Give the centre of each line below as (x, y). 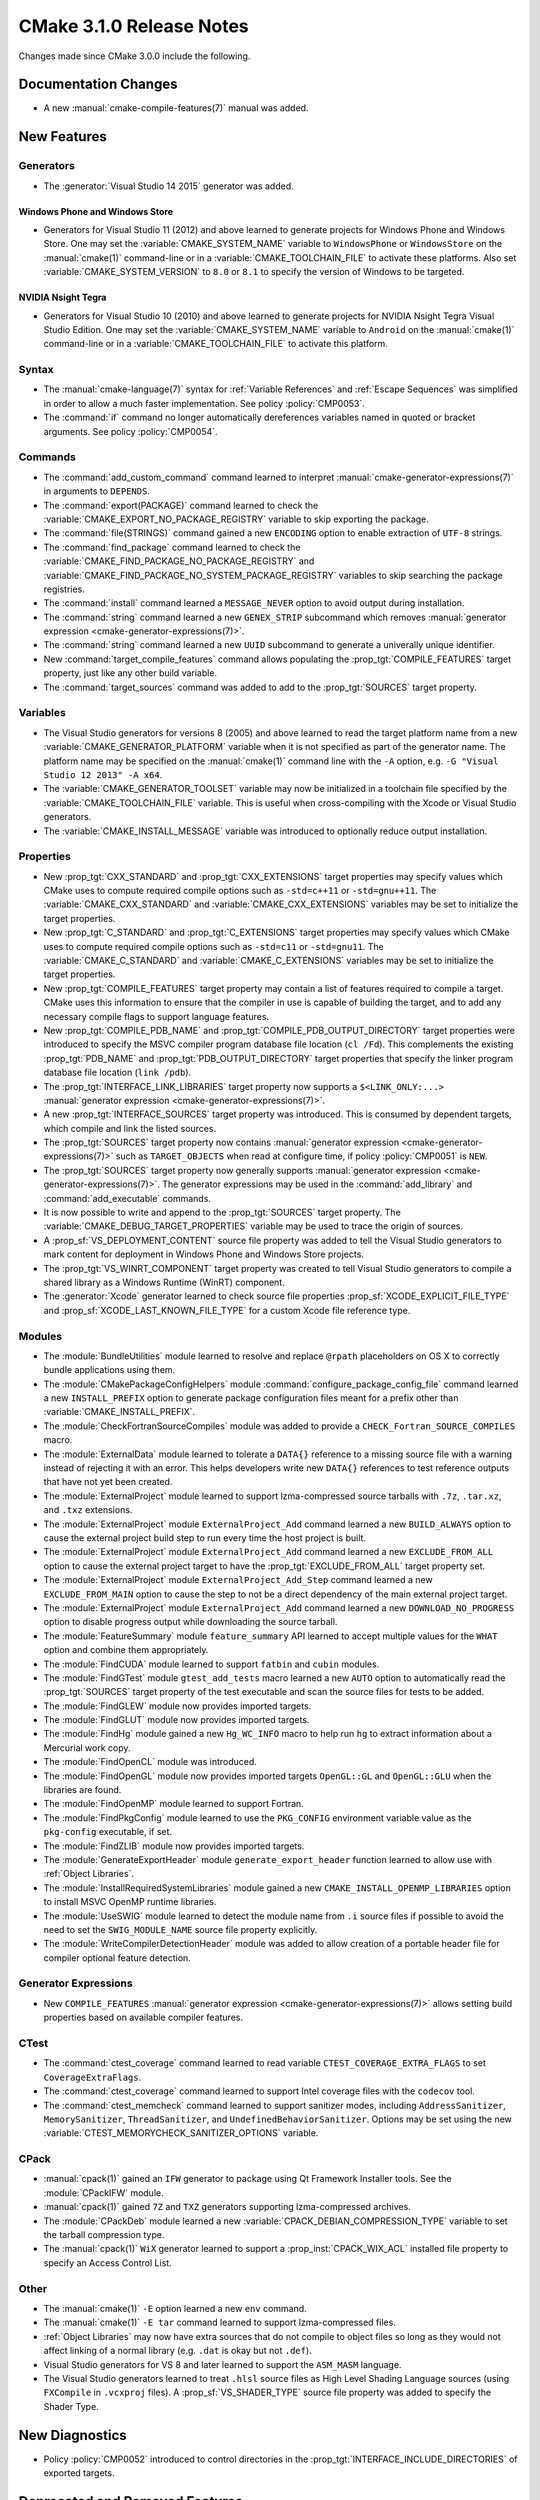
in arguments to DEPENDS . (96, 491)
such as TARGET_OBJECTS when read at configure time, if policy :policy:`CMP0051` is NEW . (301, 1156)
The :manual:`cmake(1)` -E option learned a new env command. (175, 2308)
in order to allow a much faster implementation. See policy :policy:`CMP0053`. (204, 403)
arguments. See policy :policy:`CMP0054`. (131, 431)
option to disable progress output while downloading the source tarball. (190, 1622)
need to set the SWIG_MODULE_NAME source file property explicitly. (180, 1929)
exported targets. (79, 2473)
